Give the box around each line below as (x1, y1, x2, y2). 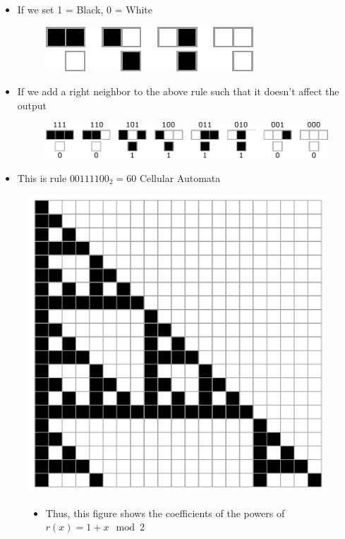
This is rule (17, 170, 67, 185)
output (17, 97, 47, 112)
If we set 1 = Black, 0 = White (17, 2, 152, 16)
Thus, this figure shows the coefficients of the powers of (45, 505, 285, 520)
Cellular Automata (139, 170, 221, 185)
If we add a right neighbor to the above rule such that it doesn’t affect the (17, 84, 339, 99)
